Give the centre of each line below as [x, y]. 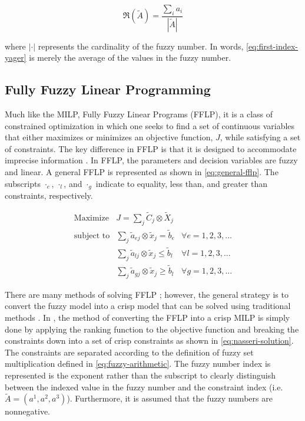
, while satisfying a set [260, 137]
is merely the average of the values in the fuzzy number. [130, 57]
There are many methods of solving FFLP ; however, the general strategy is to [147, 294]
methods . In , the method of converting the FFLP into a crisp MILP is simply [147, 318]
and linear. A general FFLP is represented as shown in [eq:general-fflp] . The [142, 172]
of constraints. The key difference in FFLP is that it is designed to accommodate [151, 148]
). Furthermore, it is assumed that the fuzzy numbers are [170, 398]
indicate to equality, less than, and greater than [181, 183]
